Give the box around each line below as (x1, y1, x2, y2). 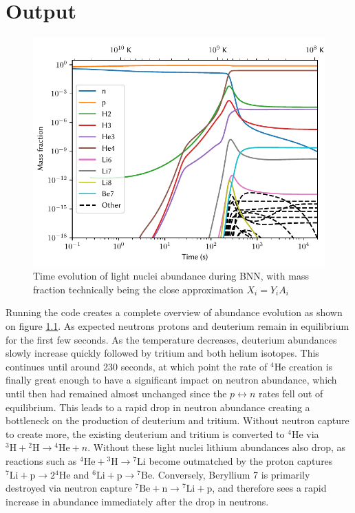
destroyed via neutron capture (6, 481, 132, 495)
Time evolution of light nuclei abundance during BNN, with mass (33, 269, 309, 283)
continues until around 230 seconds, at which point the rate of (6, 359, 268, 373)
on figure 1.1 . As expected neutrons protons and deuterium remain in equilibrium (6, 319, 349, 333)
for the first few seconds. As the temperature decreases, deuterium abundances (6, 332, 337, 346)
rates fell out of (258, 386, 323, 401)
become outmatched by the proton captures (149, 453, 333, 468)
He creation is (274, 359, 333, 373)
